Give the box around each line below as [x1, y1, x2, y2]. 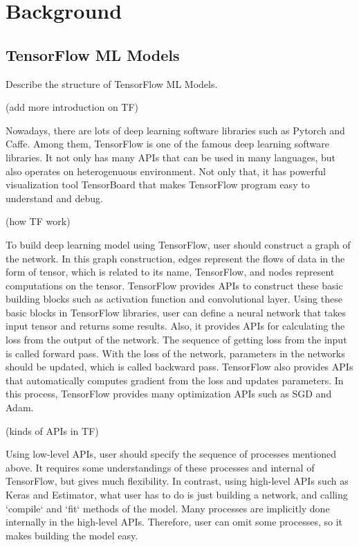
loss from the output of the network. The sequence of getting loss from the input [6, 332, 347, 347]
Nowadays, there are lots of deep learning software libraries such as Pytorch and [6, 123, 345, 137]
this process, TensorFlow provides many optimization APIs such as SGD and [6, 386, 332, 401]
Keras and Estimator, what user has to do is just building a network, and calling [6, 487, 348, 502]
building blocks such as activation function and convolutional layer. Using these [6, 292, 342, 306]
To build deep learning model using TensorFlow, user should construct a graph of [6, 237, 351, 251]
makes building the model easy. [6, 528, 138, 542]
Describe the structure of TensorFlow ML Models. [6, 76, 218, 91]
